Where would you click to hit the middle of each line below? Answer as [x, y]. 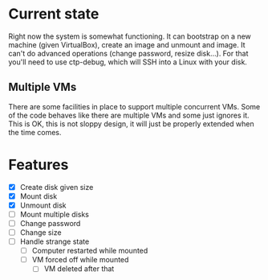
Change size [41, 233]
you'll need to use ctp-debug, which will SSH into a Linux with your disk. [128, 62]
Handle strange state [55, 241]
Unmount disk [43, 205]
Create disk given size [57, 187]
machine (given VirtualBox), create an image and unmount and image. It [127, 44]
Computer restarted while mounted [90, 251]
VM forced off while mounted [80, 260]
